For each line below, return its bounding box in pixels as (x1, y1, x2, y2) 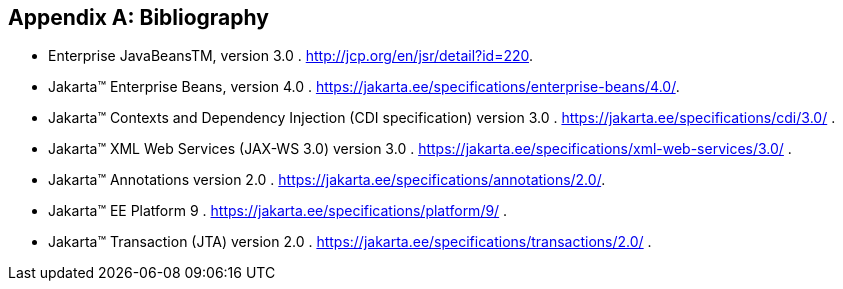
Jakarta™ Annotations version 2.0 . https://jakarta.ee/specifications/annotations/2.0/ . (48, 171, 606, 189)
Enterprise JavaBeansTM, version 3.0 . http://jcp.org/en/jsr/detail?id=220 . (48, 47, 534, 65)
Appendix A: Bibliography (8, 5, 269, 30)
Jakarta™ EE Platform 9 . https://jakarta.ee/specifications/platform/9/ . (48, 202, 508, 220)
